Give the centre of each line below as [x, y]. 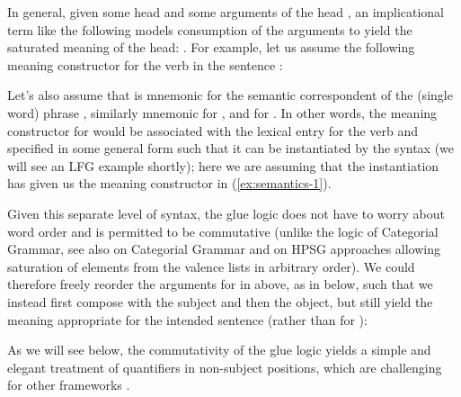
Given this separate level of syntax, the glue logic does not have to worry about [226, 213]
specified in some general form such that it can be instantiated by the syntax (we [231, 148]
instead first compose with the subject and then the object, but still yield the [220, 301]
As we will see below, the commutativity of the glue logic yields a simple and [219, 350]
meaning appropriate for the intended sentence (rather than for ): [187, 319]
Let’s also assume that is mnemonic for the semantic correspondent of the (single [230, 95]
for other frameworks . [69, 385]
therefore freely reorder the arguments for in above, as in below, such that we [220, 284]
